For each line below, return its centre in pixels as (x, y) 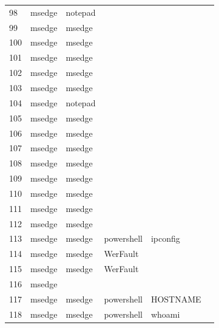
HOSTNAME (176, 299)
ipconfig (165, 238)
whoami (165, 314)
